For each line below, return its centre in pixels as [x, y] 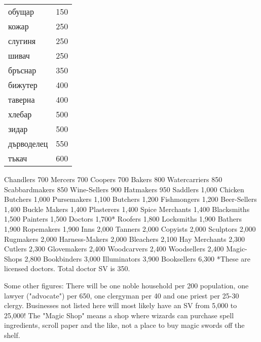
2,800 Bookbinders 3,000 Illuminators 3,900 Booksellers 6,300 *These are [137, 258]
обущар [21, 11]
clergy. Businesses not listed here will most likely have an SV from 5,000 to [121, 305]
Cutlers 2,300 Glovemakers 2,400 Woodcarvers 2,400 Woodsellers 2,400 [114, 249]
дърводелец [28, 143]
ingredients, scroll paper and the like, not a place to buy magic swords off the [124, 325]
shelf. [12, 335]
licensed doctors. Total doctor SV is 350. [67, 268]
